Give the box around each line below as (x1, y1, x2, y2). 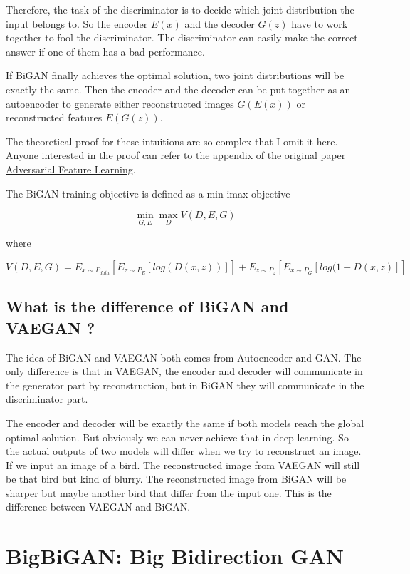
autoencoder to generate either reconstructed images (6, 96, 234, 111)
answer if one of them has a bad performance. (6, 43, 205, 58)
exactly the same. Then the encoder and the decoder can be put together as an (6, 81, 351, 96)
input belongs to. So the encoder (6, 16, 148, 31)
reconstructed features (6, 110, 102, 125)
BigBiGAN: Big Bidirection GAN (6, 541, 344, 570)
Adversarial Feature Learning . (6, 161, 136, 176)
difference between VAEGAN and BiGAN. (6, 499, 191, 514)
